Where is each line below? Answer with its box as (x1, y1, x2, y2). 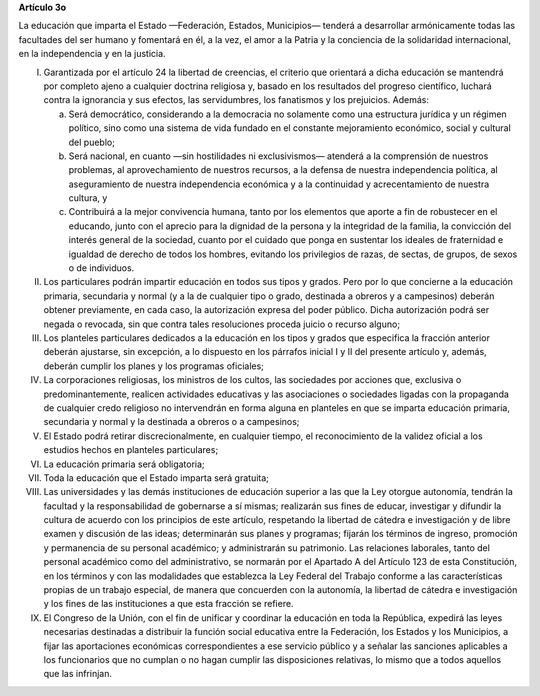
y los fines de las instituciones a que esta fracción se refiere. (43, 598, 294, 610)
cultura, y (68, 192, 108, 204)
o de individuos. (68, 262, 135, 274)
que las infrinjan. (43, 668, 112, 680)
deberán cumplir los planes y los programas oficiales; (43, 360, 265, 372)
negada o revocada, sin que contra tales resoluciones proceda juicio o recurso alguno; (43, 318, 400, 330)
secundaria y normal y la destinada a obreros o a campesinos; (43, 416, 300, 428)
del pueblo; (68, 136, 115, 148)
